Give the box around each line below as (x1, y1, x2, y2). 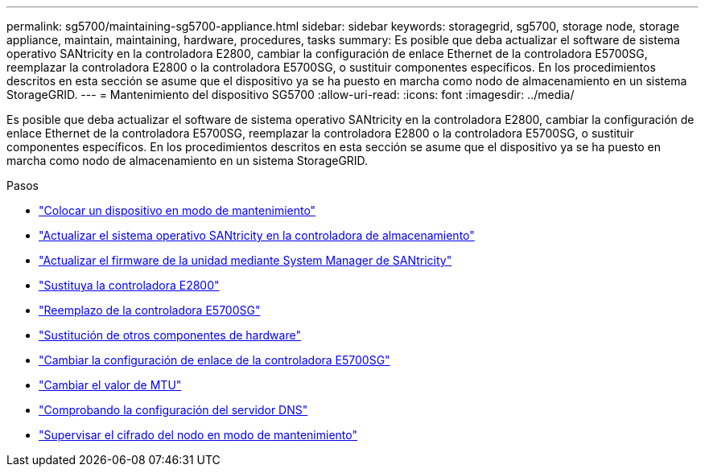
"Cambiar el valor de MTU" (39, 378, 182, 392)
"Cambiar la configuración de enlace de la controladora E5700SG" (39, 353, 390, 367)
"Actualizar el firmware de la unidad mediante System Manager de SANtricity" (39, 253, 452, 267)
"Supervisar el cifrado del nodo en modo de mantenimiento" (39, 428, 357, 442)
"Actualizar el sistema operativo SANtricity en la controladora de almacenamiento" (39, 228, 475, 242)
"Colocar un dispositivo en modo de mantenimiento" (39, 204, 316, 217)
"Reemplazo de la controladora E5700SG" (39, 303, 261, 317)
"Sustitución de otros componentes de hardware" (39, 328, 301, 342)
